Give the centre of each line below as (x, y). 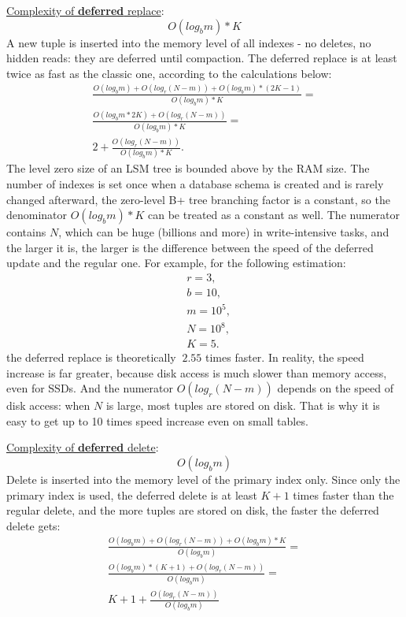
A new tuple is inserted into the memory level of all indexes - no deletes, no (189, 42)
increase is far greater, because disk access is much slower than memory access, (197, 372)
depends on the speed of (336, 388)
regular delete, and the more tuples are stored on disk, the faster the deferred (193, 510)
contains (26, 232)
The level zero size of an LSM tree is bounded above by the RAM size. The (188, 168)
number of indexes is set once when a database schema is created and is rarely (195, 183)
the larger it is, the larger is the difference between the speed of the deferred (190, 247)
